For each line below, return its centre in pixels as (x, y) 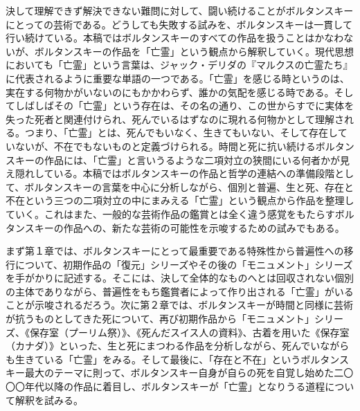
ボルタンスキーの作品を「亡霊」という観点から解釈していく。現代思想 (194, 51)
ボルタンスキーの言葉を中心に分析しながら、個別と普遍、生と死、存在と (189, 186)
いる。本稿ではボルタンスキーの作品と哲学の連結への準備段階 (194, 173)
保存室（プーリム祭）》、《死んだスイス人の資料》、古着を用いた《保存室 (189, 332)
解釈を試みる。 (49, 400)
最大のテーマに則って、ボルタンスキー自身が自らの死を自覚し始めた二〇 (189, 373)
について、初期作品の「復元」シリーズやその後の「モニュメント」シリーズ (184, 264)
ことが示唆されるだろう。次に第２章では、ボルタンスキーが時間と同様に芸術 (180, 305)
